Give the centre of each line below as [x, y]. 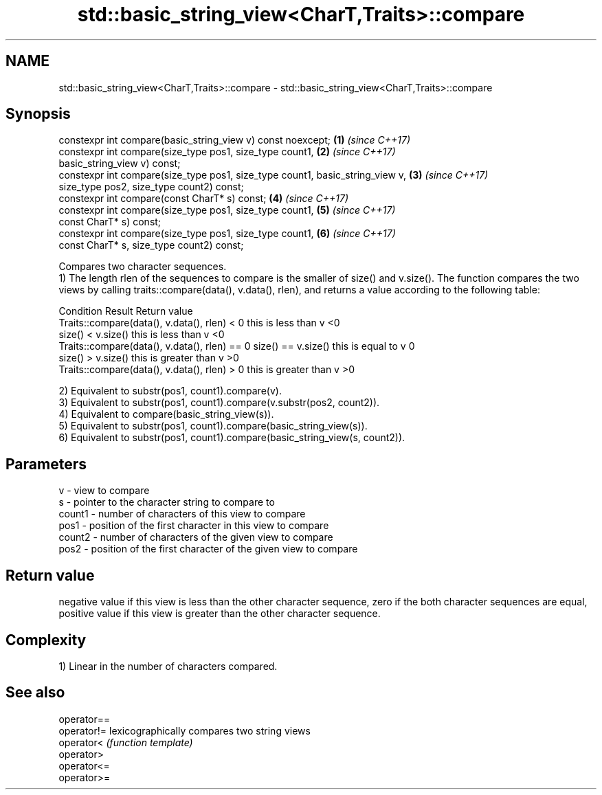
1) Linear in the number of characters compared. [168, 666]
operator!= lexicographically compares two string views [185, 730]
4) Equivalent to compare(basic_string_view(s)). [166, 414]
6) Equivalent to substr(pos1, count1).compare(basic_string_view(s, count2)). [232, 438]
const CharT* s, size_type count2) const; [151, 245]
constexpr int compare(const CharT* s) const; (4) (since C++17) [203, 199]
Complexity [46, 640]
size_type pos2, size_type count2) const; [151, 187]
